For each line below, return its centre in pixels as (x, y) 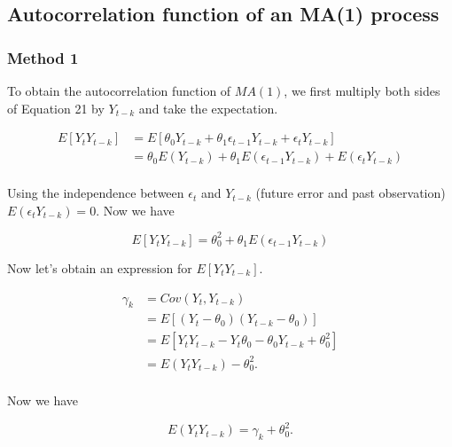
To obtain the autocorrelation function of (119, 90)
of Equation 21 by (56, 108)
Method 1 (43, 57)
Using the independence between (96, 193)
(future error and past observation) (351, 193)
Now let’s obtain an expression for (100, 267)
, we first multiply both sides (362, 90)
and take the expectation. (208, 108)
